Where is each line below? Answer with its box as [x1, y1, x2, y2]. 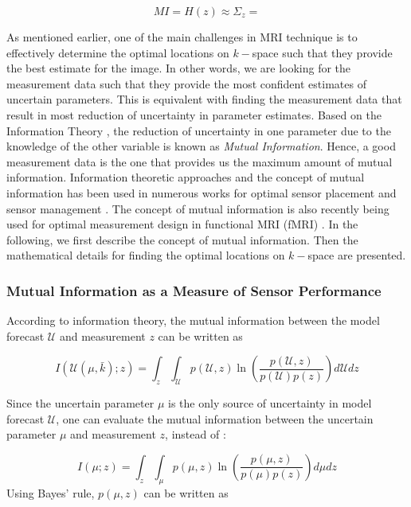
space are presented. [307, 247, 406, 263]
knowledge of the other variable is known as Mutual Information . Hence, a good [6, 138, 396, 154]
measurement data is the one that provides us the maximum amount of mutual [6, 153, 393, 170]
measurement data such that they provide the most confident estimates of [6, 75, 366, 92]
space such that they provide [252, 44, 393, 60]
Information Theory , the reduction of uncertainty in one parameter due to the [6, 122, 391, 138]
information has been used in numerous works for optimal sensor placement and [6, 184, 397, 201]
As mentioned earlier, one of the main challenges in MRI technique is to [6, 29, 358, 45]
